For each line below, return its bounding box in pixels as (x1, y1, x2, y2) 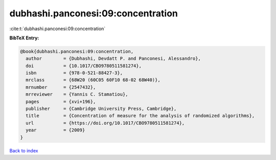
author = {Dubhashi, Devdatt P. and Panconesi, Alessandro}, (26, 56, 201, 61)
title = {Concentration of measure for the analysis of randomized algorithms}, (26, 113, 255, 119)
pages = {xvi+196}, (26, 99, 96, 104)
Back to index (9, 147, 38, 153)
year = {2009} (26, 127, 85, 133)
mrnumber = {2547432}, (26, 84, 96, 90)
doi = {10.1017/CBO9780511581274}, (26, 63, 142, 68)
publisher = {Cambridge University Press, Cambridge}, (26, 106, 177, 112)
